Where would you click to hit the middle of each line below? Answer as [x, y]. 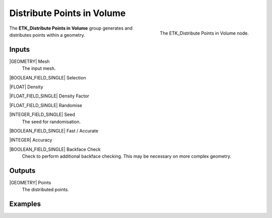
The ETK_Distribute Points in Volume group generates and [71, 28]
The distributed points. [45, 190]
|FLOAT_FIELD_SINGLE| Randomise [46, 105]
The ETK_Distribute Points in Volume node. [204, 33]
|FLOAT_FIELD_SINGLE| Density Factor [49, 96]
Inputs [20, 49]
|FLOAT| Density [26, 87]
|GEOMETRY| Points [30, 183]
